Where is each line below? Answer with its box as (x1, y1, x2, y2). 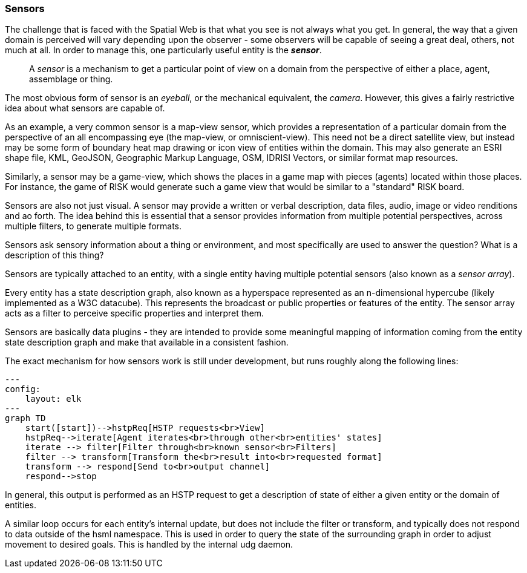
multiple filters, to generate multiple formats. (5, 221, 182, 232)
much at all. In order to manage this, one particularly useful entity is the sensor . (5, 45, 322, 56)
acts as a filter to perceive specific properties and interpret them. (5, 308, 264, 319)
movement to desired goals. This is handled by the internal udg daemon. (5, 539, 293, 550)
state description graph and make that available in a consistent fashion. (5, 337, 289, 348)
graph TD (5, 413, 46, 424)
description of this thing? (5, 250, 104, 261)
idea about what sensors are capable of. (5, 103, 165, 114)
